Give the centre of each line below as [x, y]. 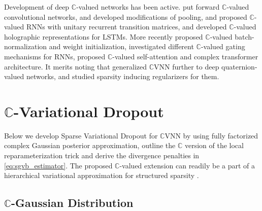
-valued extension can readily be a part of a [187, 165]
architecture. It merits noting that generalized [76, 66]
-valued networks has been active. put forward [148, 7]
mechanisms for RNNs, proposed [55, 56]
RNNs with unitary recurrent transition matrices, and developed [126, 27]
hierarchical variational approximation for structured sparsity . [102, 175]
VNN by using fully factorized [211, 135]
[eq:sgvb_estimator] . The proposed [58, 165]
